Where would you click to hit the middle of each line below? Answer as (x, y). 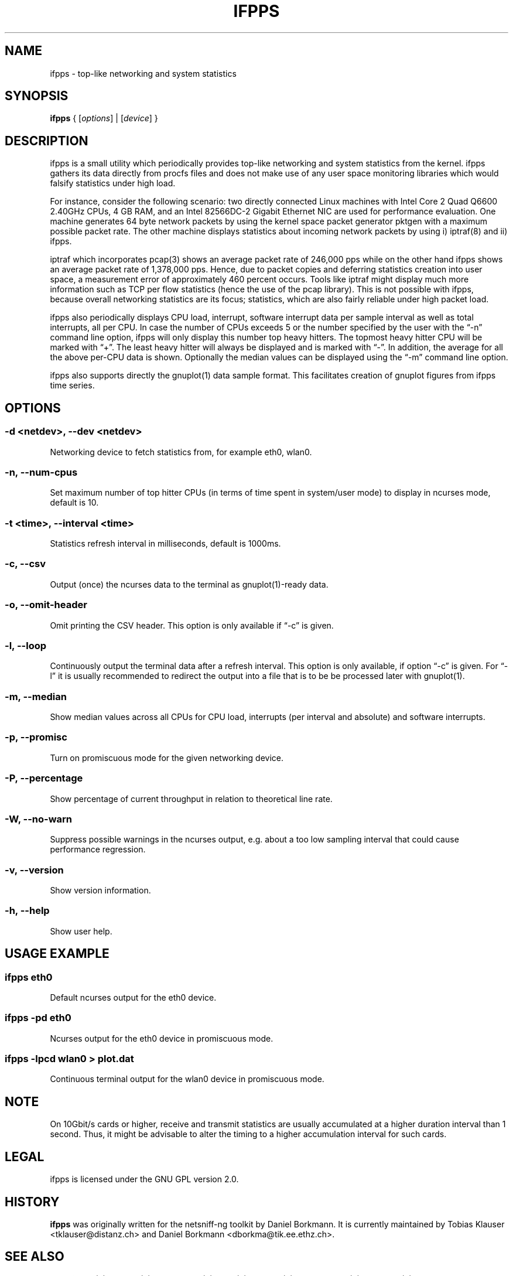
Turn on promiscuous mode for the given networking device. (167, 758)
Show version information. (100, 890)
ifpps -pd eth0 (38, 1018)
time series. (72, 385)
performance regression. (98, 849)
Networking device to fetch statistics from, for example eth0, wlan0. (181, 452)
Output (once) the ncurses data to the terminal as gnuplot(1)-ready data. (189, 584)
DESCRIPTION (47, 141)
